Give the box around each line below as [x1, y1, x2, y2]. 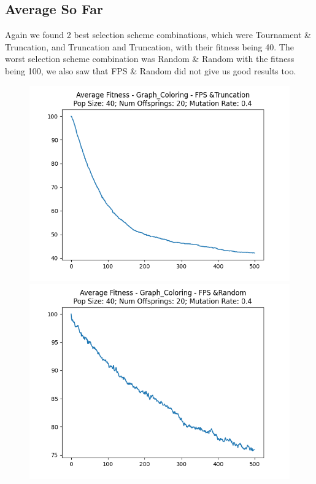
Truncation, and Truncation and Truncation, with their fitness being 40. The [5, 40, 294, 53]
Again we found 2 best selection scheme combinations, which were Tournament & [5, 28, 311, 41]
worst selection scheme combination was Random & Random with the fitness [5, 52, 295, 65]
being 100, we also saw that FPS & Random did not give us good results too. [5, 64, 296, 77]
